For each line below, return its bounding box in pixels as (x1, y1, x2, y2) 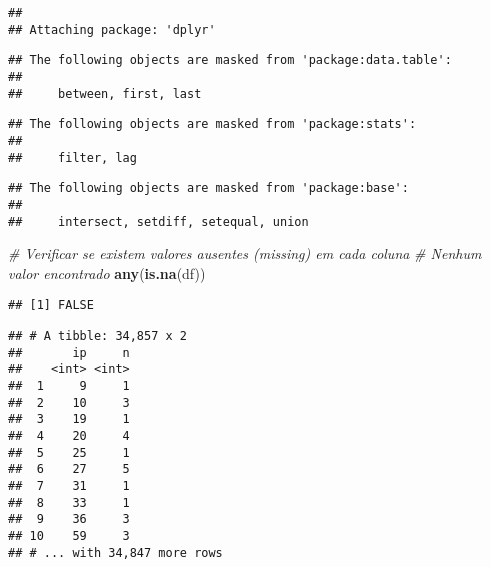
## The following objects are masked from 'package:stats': (8, 117, 417, 132)
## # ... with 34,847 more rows (8, 545, 223, 560)
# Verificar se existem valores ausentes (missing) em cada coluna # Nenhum (8, 243, 482, 264)
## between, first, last (8, 86, 202, 101)
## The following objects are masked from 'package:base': (8, 181, 409, 196)
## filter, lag (8, 150, 137, 165)
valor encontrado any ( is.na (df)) (8, 262, 206, 283)
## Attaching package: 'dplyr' (8, 22, 216, 37)
